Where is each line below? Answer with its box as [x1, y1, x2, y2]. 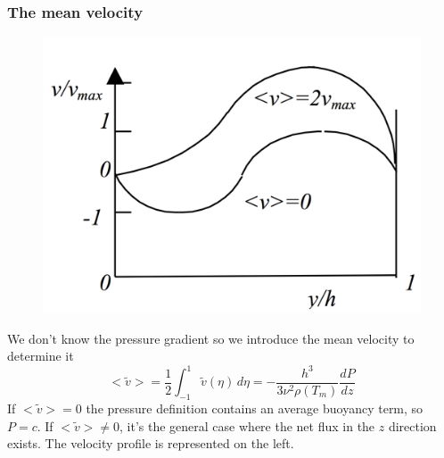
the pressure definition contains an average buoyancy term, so [86, 399, 423, 418]
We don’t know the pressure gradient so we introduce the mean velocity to [7, 329, 415, 347]
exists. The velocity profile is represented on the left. [7, 434, 294, 453]
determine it [7, 346, 74, 365]
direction [388, 416, 437, 435]
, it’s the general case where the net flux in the [119, 416, 375, 435]
